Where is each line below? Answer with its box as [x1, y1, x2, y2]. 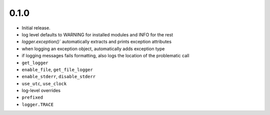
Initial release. [21, 25, 50, 31]
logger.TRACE [21, 102, 54, 107]
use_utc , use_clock [21, 80, 67, 87]
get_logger [21, 60, 48, 66]
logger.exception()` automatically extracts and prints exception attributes [21, 39, 172, 45]
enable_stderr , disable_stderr [21, 74, 96, 80]
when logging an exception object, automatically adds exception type [21, 45, 165, 52]
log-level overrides [21, 88, 61, 94]
